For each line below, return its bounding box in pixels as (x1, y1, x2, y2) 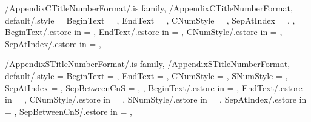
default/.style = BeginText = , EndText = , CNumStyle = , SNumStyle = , (5, 69, 288, 82)
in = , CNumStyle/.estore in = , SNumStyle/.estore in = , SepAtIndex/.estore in (5, 93, 307, 106)
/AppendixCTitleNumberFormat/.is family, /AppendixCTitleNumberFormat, (5, 2, 293, 14)
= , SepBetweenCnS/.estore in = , (5, 104, 132, 117)
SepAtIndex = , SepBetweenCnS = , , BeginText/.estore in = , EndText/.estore (5, 81, 303, 94)
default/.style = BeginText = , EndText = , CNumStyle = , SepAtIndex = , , (5, 13, 295, 26)
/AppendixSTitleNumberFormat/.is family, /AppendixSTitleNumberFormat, (5, 57, 290, 70)
